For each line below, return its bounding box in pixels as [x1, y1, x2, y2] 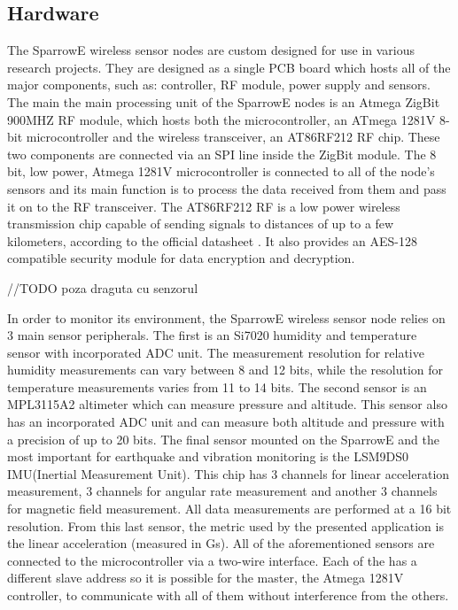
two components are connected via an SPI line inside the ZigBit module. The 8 [7, 144, 437, 163]
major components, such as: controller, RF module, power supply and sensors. [7, 75, 431, 94]
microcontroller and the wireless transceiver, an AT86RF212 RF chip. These [26, 127, 440, 146]
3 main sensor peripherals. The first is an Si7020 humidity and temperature [7, 326, 417, 344]
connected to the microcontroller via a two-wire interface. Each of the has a [7, 551, 417, 569]
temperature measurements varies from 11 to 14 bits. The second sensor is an [7, 377, 427, 396]
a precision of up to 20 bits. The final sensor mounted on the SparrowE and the [7, 429, 439, 448]
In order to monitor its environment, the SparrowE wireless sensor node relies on [7, 308, 446, 327]
